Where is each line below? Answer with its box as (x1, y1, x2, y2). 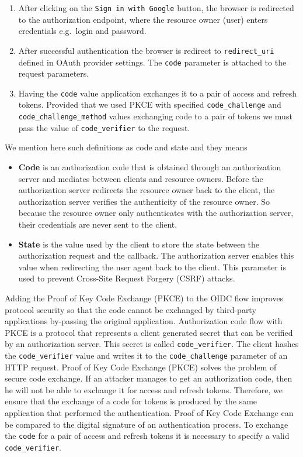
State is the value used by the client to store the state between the (18, 238, 260, 250)
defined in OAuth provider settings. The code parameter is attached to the (18, 56, 287, 68)
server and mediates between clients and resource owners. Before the (18, 172, 263, 184)
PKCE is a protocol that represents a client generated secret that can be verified (5, 326, 293, 338)
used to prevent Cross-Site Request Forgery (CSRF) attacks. (18, 272, 235, 284)
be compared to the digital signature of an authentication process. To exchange (5, 418, 288, 430)
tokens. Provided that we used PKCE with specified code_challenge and (18, 98, 281, 111)
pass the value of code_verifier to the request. (18, 121, 190, 133)
